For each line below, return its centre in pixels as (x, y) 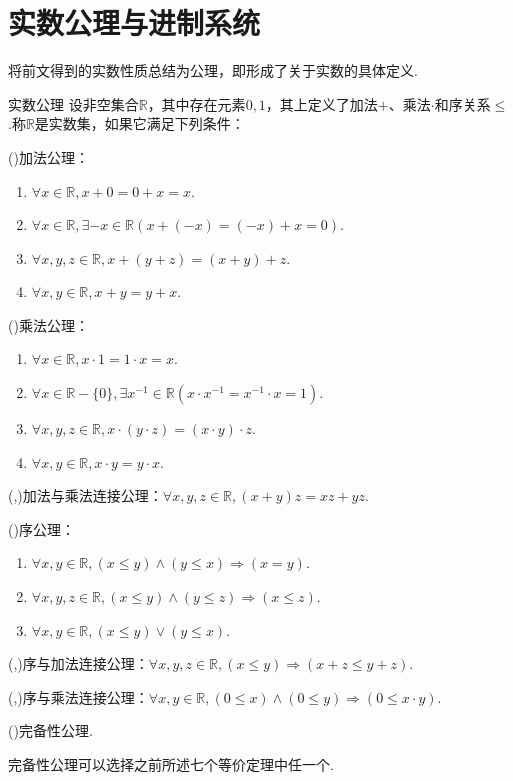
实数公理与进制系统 (134, 22)
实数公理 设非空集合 (73, 103)
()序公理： (41, 528)
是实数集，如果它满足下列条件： (139, 123)
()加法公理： (48, 156)
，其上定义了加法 (321, 103)
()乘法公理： (48, 324)
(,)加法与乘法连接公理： (85, 495)
